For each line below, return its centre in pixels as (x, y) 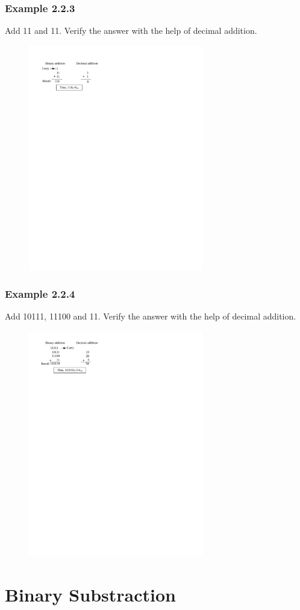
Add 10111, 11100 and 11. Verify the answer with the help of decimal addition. (151, 316)
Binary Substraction (90, 594)
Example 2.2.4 (40, 294)
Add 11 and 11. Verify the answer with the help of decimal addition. (131, 30)
